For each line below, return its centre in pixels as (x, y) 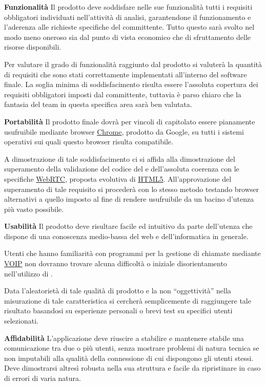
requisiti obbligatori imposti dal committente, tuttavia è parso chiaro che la (123, 94)
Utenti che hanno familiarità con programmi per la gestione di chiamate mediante (132, 253)
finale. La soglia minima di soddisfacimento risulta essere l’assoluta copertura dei (131, 84)
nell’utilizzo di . (28, 273)
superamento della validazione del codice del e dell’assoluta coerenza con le (122, 169)
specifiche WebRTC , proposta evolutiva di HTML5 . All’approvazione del (118, 178)
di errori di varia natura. (43, 378)
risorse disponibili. (33, 47)
